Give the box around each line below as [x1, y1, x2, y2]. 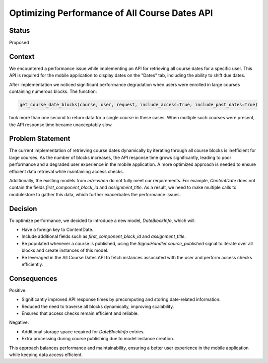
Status [9, 26, 30, 35]
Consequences [9, 274, 58, 283]
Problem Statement [9, 135, 70, 143]
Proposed [9, 40, 29, 46]
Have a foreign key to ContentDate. [21, 226, 94, 233]
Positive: [9, 287, 27, 293]
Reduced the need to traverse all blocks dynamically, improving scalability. [21, 303, 174, 309]
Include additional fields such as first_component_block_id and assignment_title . [21, 233, 186, 239]
